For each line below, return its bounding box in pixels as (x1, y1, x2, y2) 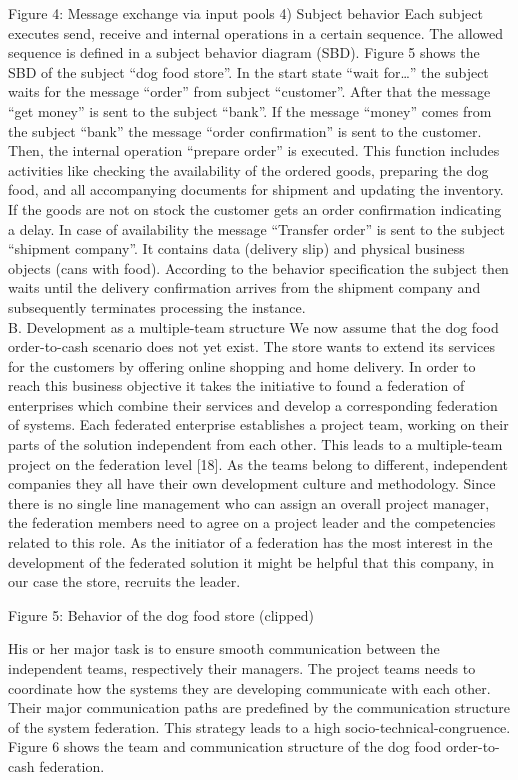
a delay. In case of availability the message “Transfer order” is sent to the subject (8, 218, 505, 239)
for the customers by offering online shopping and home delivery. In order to (8, 355, 476, 376)
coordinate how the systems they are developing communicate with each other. (8, 677, 491, 698)
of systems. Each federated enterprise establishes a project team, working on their (8, 414, 509, 435)
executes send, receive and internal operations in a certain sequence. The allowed (8, 22, 504, 43)
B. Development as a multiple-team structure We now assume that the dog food (8, 316, 499, 337)
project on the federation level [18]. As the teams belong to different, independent (8, 453, 508, 474)
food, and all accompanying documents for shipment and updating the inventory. (8, 179, 504, 200)
